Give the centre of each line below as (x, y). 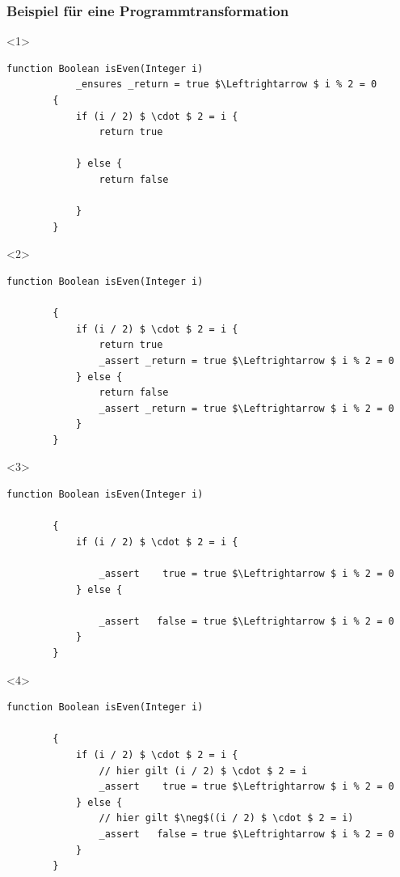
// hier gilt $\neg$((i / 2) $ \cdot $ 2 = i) (226, 818)
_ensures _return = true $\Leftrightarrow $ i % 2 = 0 (226, 85)
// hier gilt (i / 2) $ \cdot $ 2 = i (203, 771)
